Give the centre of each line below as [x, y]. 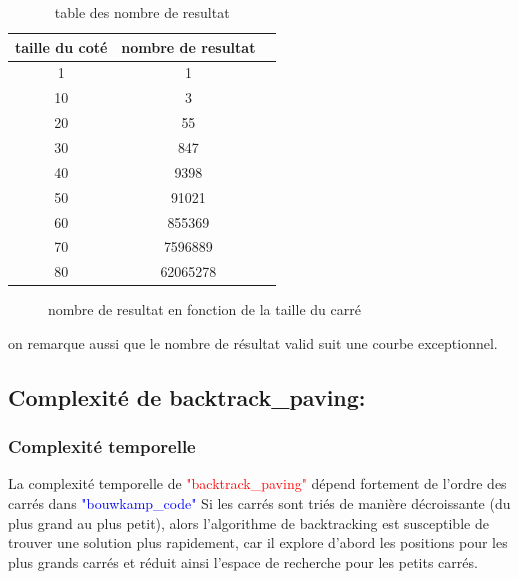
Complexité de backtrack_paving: [187, 396]
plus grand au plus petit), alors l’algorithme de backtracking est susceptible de [248, 522]
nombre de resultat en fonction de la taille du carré [204, 309]
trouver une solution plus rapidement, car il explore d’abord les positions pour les [258, 542]
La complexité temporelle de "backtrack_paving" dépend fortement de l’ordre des [257, 483]
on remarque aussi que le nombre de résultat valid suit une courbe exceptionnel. [253, 342]
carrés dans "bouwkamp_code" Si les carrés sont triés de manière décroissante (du [259, 503]
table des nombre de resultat [142, 12]
